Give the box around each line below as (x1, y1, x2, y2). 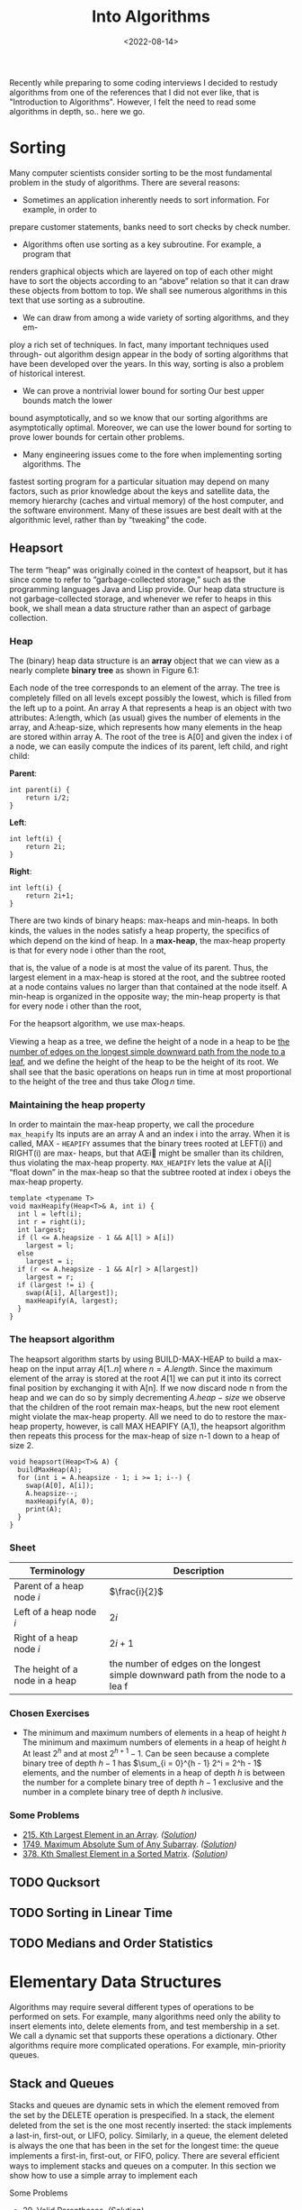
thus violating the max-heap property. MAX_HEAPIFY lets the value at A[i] (9, 1157, 272, 1168)
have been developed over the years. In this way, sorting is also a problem (9, 358, 285, 369)
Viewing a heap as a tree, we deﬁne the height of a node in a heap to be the (9, 1036, 290, 1046)
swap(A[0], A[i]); (25, 1481, 94, 1490)
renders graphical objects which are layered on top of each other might (9, 266, 273, 277)
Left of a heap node (13, 1605, 97, 1618)
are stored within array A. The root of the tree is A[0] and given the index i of (9, 731, 293, 742)
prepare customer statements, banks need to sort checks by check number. (9, 221, 290, 232)
